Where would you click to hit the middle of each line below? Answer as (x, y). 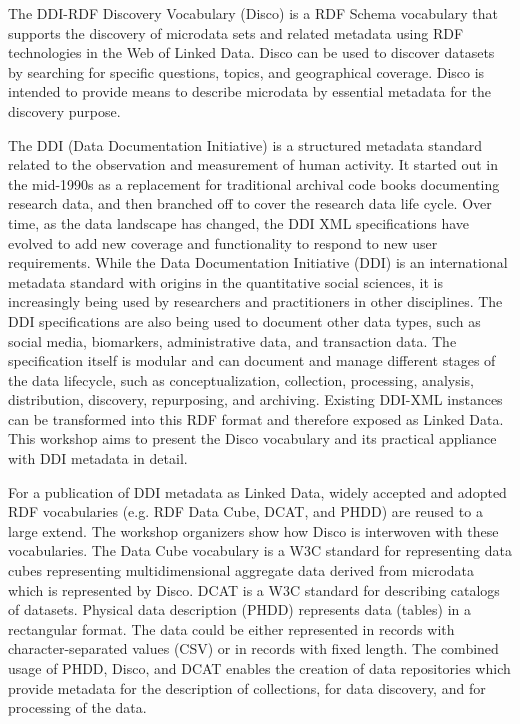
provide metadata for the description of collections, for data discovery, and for (247, 687)
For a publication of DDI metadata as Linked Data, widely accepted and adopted (257, 491)
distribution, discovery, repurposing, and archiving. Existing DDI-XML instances (255, 399)
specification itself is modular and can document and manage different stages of (252, 360)
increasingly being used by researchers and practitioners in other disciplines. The (255, 301)
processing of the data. (77, 707)
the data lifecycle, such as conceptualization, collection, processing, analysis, (241, 379)
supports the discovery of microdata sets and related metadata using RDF (236, 32)
